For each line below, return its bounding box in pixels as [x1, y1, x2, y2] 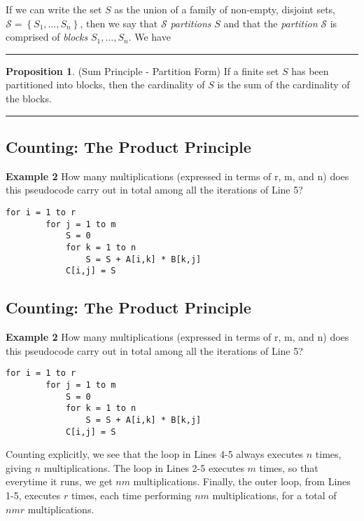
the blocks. [6, 90, 52, 105]
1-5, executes [6, 488, 61, 502]
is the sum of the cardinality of [217, 77, 350, 92]
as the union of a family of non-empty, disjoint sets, [114, 2, 335, 16]
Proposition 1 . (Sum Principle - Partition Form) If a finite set [6, 63, 279, 78]
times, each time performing [71, 488, 192, 502]
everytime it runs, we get [6, 474, 113, 489]
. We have [128, 29, 171, 44]
